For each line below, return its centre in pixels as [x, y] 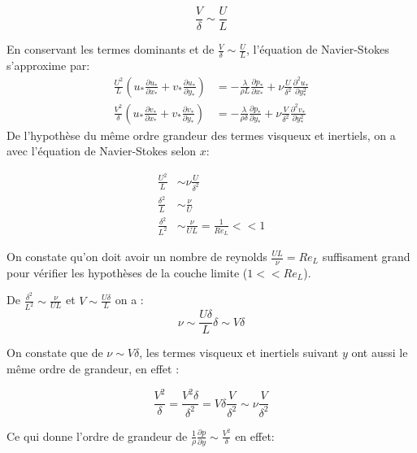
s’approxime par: [48, 65]
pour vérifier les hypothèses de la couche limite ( [127, 272]
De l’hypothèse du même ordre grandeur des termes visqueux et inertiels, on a [201, 135]
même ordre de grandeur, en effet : [93, 369]
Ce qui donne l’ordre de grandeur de [97, 436]
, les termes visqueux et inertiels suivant [239, 353]
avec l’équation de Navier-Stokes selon [102, 151]
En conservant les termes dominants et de [111, 49]
